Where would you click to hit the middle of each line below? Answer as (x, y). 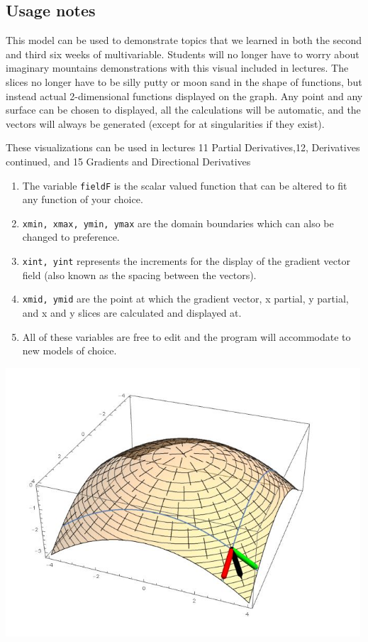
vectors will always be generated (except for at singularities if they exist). (165, 123)
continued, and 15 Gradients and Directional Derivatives (128, 161)
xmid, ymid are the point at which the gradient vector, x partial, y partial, (185, 299)
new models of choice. (69, 350)
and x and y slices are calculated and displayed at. (132, 312)
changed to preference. (71, 237)
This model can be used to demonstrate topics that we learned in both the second (184, 40)
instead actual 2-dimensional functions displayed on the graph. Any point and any (184, 96)
